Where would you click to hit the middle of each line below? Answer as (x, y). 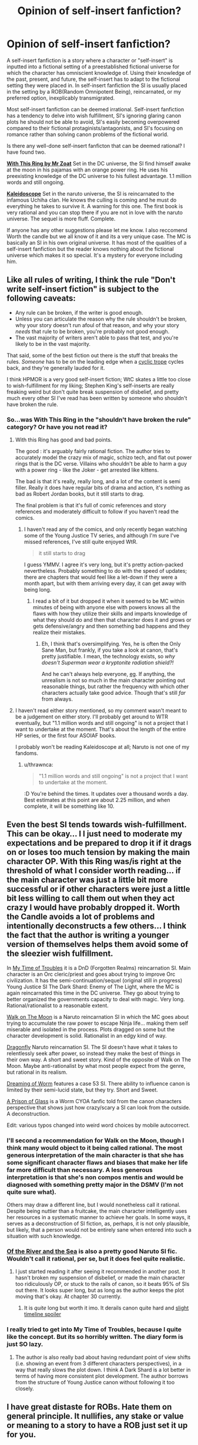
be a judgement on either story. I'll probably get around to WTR (92, 717)
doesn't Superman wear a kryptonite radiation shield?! (108, 663)
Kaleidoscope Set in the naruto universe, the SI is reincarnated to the (91, 193)
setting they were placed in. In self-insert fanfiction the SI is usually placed (97, 85)
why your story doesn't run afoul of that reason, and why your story (97, 325)
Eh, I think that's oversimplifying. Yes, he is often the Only (111, 644)
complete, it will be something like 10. (69, 806)
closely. (24, 1388)
